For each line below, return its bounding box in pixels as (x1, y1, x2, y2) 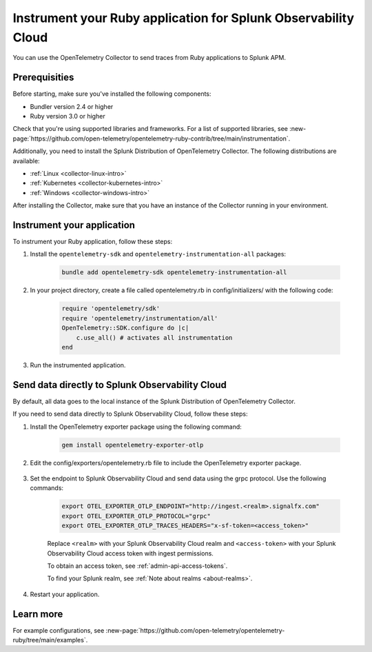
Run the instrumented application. (30, 360, 126, 369)
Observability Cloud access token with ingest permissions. (47, 549, 214, 558)
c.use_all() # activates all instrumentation (76, 334, 233, 341)
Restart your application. (30, 590, 100, 598)
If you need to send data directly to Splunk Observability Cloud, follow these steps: (12, 410, 248, 418)
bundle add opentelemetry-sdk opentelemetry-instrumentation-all (61, 269, 287, 276)
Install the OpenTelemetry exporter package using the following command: (30, 422, 242, 431)
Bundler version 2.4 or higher (30, 102, 114, 110)
